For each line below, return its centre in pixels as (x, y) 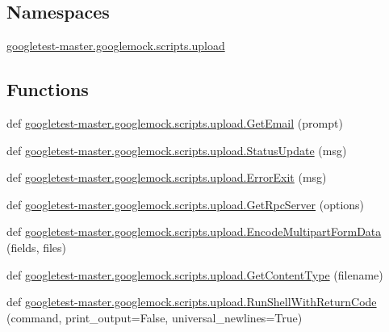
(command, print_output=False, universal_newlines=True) (155, 317)
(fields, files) (37, 247)
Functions (48, 89)
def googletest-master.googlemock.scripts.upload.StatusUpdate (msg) (177, 150)
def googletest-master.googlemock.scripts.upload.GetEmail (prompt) (175, 123)
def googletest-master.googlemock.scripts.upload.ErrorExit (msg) (167, 177)
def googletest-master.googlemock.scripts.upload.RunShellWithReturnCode (192, 302)
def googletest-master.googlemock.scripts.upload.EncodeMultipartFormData (194, 231)
